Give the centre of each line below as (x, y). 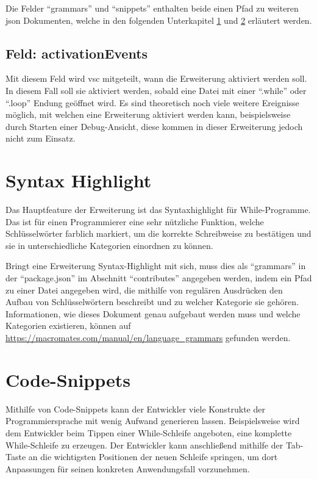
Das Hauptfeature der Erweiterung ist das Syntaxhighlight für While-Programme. (158, 210)
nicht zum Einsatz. (41, 138)
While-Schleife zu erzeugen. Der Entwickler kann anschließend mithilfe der (144, 445)
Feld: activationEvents (77, 53)
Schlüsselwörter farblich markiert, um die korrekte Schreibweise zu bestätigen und (158, 233)
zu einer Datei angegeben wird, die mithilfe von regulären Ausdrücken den (144, 290)
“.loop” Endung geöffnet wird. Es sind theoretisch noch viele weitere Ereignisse (152, 102)
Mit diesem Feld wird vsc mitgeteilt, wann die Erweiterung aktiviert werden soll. (156, 78)
